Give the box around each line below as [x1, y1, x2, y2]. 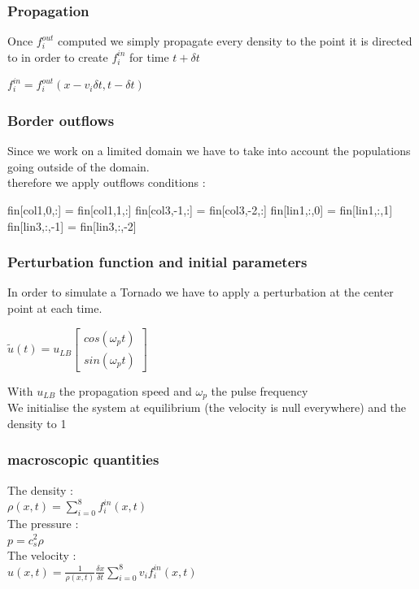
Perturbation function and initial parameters [7, 252, 308, 272]
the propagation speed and [59, 382, 192, 399]
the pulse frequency [211, 382, 308, 399]
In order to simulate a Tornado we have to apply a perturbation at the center [7, 284, 394, 301]
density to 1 [7, 414, 67, 431]
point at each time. [7, 300, 103, 316]
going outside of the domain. [7, 158, 150, 175]
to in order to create [7, 48, 108, 65]
